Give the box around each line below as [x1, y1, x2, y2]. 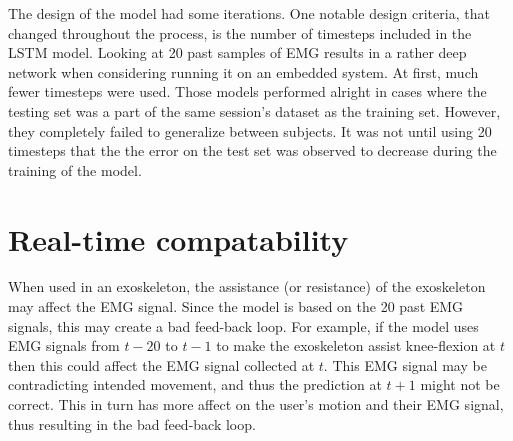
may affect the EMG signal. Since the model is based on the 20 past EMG [8, 296, 464, 317]
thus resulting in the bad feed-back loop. [8, 413, 256, 434]
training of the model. [8, 159, 142, 180]
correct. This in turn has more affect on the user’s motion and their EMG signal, [8, 394, 504, 415]
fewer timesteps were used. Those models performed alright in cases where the [8, 81, 487, 102]
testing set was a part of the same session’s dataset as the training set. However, [8, 100, 501, 121]
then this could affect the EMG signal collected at [8, 354, 315, 375]
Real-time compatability [8, 218, 349, 259]
